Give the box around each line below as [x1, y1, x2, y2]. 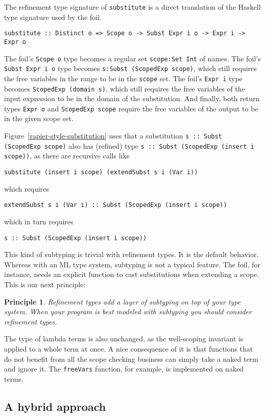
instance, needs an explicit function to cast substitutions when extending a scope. [4, 269, 259, 280]
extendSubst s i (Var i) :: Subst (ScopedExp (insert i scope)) [4, 201, 227, 209]
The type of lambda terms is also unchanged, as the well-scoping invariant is [4, 333, 244, 344]
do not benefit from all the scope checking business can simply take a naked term [4, 353, 258, 364]
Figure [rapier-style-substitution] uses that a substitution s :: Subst [4, 130, 222, 141]
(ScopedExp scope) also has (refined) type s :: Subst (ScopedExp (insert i [4, 140, 254, 151]
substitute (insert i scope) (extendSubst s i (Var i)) [4, 169, 198, 176]
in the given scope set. [4, 113, 74, 124]
